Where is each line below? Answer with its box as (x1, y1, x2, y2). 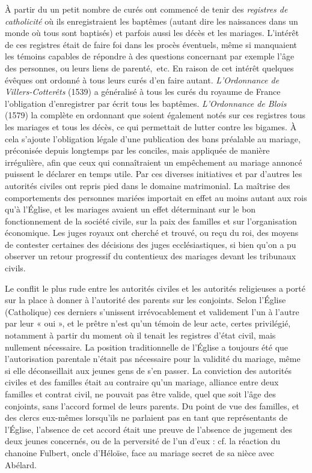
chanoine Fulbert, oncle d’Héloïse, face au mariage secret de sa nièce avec (5, 446, 275, 459)
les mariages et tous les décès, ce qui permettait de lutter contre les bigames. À (5, 120, 297, 133)
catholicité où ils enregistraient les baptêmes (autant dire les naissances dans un (5, 14, 298, 27)
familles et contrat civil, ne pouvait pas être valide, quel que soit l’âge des (5, 388, 276, 400)
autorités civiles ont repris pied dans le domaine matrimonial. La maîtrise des (5, 179, 290, 191)
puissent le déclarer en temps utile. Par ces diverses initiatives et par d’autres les (5, 167, 302, 180)
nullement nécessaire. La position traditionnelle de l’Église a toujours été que (5, 340, 289, 353)
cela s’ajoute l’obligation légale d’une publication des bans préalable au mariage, (5, 132, 301, 145)
